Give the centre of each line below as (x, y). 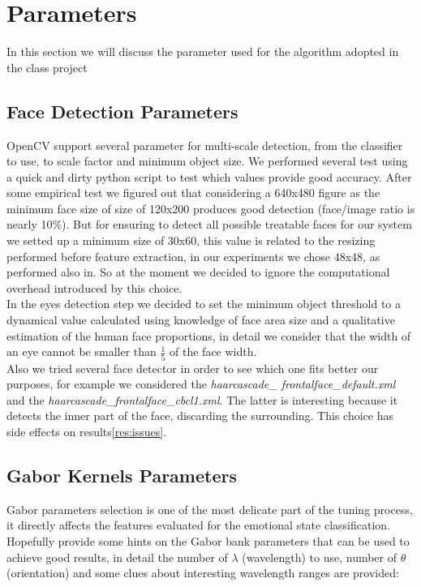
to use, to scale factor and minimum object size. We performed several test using (207, 161)
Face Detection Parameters (122, 111)
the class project (47, 67)
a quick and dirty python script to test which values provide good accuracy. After (209, 176)
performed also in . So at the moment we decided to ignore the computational (198, 272)
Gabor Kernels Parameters (122, 475)
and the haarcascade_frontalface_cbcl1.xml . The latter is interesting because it (202, 399)
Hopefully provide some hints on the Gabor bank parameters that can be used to (208, 540)
